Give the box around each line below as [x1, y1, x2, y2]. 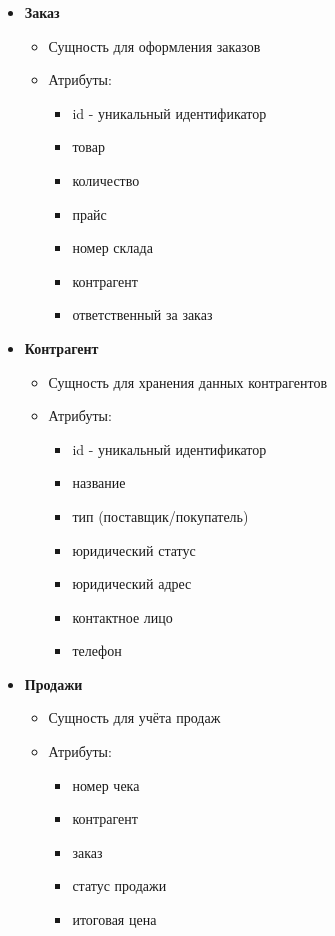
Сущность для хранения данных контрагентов [48, 371, 328, 392]
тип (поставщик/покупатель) [72, 505, 249, 526]
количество [72, 169, 140, 190]
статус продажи [72, 875, 167, 896]
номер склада [72, 237, 153, 258]
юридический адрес [72, 573, 192, 594]
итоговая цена [72, 909, 157, 930]
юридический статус [72, 539, 196, 560]
